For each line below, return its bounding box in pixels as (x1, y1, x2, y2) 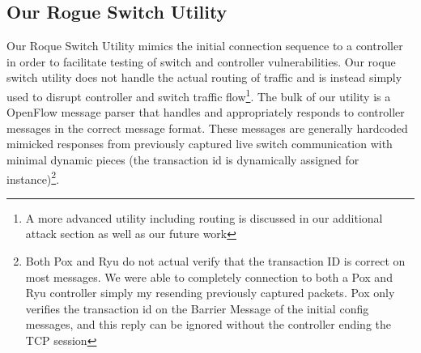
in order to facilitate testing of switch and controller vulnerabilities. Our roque (6, 53, 396, 70)
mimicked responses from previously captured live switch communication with (6, 135, 393, 152)
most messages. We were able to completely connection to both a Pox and (25, 268, 393, 285)
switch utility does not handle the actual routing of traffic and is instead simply (6, 69, 402, 86)
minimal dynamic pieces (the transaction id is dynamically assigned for (6, 151, 359, 168)
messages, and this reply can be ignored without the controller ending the (25, 316, 391, 333)
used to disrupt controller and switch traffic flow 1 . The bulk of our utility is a (6, 85, 391, 104)
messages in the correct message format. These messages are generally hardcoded (6, 119, 408, 136)
